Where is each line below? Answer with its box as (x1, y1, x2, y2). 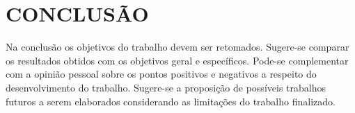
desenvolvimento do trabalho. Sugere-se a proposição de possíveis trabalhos (6, 80, 326, 94)
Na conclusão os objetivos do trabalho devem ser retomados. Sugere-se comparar (6, 40, 349, 54)
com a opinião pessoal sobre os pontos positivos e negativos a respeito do (6, 67, 317, 81)
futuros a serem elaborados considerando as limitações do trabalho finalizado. (6, 94, 336, 108)
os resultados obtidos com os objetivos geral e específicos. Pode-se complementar (6, 53, 349, 67)
